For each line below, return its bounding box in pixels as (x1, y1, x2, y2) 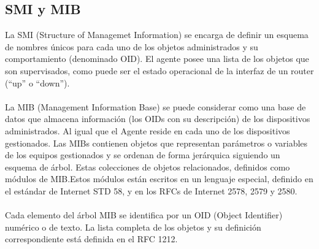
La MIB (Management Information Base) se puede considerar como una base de (5, 100, 306, 113)
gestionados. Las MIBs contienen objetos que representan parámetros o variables (5, 136, 308, 149)
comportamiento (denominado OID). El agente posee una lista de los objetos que (5, 52, 309, 65)
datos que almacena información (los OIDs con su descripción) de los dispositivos (5, 112, 310, 125)
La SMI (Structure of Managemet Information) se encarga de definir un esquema (5, 28, 309, 41)
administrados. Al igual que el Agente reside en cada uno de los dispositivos (5, 124, 290, 137)
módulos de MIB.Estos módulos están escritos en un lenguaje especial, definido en (5, 172, 313, 185)
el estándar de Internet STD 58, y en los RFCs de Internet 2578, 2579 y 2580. (5, 184, 298, 197)
